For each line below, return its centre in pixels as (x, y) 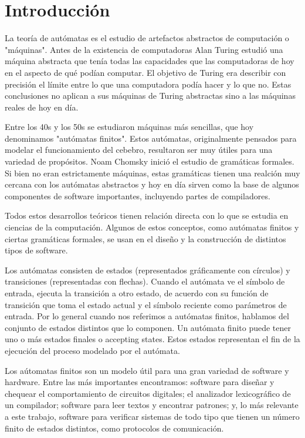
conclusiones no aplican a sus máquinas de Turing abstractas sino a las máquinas (150, 96)
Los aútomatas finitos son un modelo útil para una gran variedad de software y (147, 370)
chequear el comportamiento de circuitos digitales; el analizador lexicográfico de (148, 393)
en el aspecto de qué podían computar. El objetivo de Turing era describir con (145, 72)
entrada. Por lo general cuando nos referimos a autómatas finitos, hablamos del (147, 316)
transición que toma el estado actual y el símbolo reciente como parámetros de (146, 304)
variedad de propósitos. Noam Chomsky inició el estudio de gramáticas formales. (150, 161)
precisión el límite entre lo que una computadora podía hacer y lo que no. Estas (148, 84)
